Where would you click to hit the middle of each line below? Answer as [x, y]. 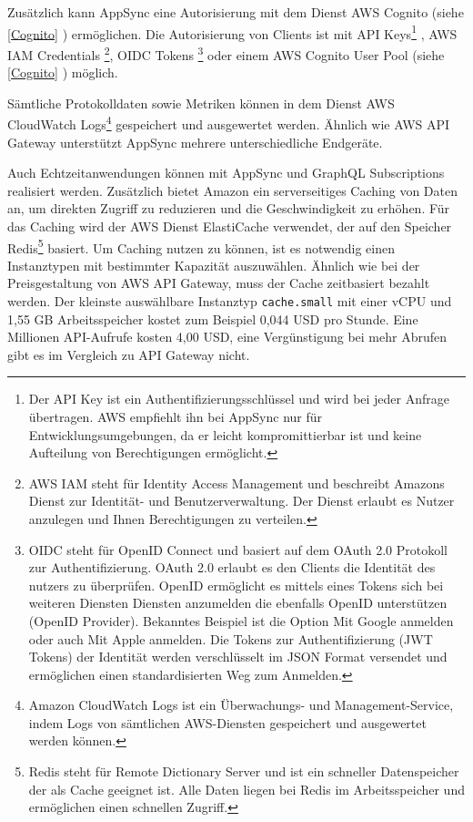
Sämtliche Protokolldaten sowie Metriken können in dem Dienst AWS [201, 103]
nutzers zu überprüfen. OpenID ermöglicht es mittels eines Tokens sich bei [236, 585]
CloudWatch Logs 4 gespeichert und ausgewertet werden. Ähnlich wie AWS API [229, 123]
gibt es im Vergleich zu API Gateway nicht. [129, 354]
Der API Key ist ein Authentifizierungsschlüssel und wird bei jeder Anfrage [239, 399]
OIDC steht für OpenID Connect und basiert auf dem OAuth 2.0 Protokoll [238, 549]
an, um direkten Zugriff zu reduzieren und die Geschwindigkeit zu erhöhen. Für [229, 208]
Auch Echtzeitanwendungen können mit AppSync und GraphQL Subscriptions [226, 173]
